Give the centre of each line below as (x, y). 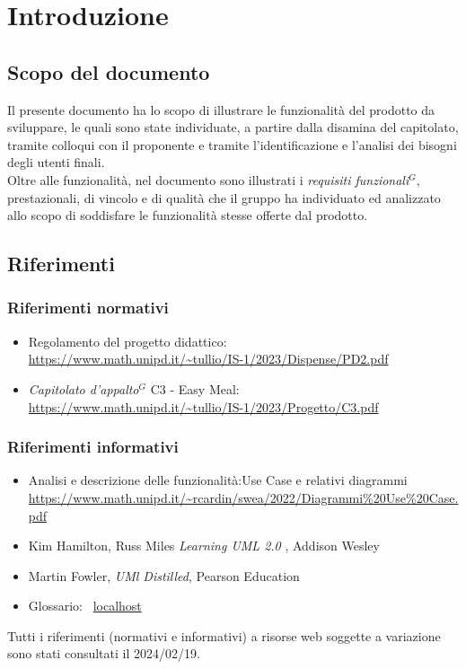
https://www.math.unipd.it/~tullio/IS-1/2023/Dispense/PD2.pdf (208, 359)
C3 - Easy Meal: (195, 388)
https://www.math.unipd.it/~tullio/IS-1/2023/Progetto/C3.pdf (203, 406)
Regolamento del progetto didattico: (127, 341)
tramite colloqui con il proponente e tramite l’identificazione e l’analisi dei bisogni (232, 144)
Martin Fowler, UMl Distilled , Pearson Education (164, 575)
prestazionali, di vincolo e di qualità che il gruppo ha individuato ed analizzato (224, 197)
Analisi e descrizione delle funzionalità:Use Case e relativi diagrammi (218, 480)
